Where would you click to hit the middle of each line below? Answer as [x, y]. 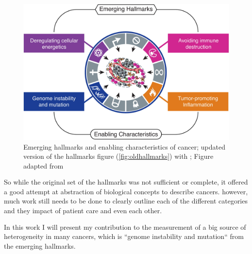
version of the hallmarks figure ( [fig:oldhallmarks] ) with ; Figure [118, 156]
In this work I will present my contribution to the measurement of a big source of [125, 227]
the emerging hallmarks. [40, 246]
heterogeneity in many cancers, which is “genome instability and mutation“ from [124, 236]
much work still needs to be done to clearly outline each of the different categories [126, 201]
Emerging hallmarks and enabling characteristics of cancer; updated [124, 146]
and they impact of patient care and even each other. [83, 211]
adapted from [43, 165]
